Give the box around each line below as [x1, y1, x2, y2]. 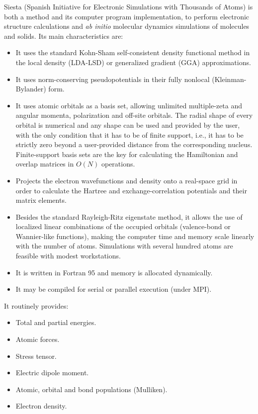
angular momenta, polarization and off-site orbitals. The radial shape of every [15, 110, 253, 120]
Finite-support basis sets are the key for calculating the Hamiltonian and [15, 149, 238, 159]
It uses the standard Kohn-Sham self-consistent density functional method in [15, 47, 250, 58]
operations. [101, 159, 135, 169]
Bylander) [15, 83, 46, 94]
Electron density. [15, 401, 67, 411]
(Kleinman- [212, 74, 247, 84]
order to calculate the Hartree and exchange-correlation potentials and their [15, 185, 247, 195]
